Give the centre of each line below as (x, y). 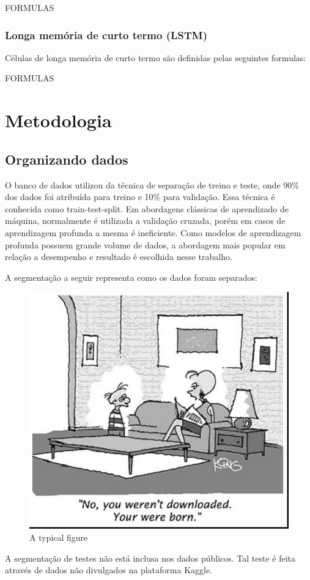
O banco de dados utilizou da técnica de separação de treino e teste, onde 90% (152, 184)
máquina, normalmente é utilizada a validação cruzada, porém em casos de (145, 221)
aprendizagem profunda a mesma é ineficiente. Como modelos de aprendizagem (153, 232)
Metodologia (58, 120)
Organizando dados (67, 159)
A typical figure (59, 537)
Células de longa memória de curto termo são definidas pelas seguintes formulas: (156, 57)
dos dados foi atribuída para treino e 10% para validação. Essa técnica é (140, 197)
